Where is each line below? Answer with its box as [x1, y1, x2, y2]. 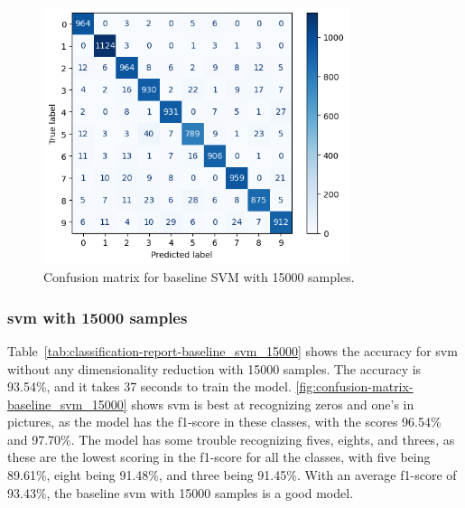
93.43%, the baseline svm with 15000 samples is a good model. [7, 483, 354, 502]
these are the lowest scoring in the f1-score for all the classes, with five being [7, 447, 431, 466]
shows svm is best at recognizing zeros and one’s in [131, 394, 414, 413]
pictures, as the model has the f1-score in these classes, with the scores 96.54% [7, 412, 442, 431]
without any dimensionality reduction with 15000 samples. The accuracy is [7, 359, 422, 378]
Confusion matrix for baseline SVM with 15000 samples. [43, 268, 355, 287]
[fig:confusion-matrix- [295, 377, 414, 396]
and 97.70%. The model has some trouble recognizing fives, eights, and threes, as [7, 429, 455, 448]
